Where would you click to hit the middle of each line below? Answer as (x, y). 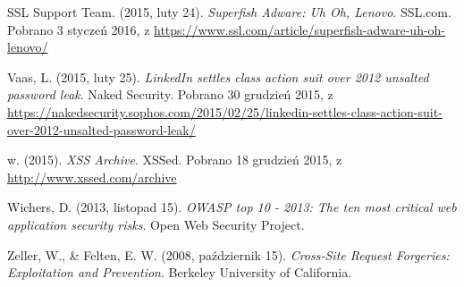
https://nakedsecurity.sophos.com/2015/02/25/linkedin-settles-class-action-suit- (225, 111)
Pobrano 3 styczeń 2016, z (79, 29)
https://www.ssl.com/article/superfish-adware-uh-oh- (300, 29)
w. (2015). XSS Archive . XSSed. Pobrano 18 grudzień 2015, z (175, 160)
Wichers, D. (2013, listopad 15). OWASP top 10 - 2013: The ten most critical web (232, 207)
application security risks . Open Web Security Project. (156, 224)
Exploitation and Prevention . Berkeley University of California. (180, 272)
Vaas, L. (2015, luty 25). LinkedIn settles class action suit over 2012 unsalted (218, 76)
